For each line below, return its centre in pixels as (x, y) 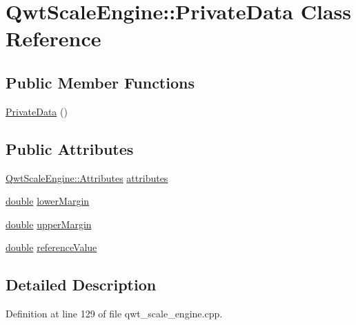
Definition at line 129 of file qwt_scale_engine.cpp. (114, 314)
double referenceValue (51, 247)
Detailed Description (81, 285)
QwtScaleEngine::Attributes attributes (87, 177)
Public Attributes (70, 148)
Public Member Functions (100, 82)
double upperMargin (49, 224)
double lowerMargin (48, 201)
